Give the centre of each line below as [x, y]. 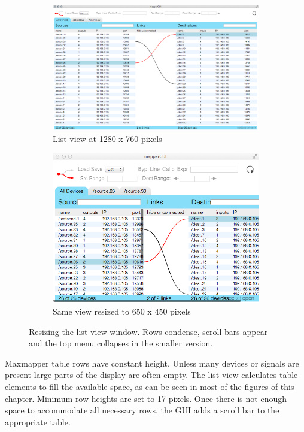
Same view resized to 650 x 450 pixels [122, 311]
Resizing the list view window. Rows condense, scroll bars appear [148, 331]
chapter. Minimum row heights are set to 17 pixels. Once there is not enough [146, 398]
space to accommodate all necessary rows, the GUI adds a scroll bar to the [142, 410]
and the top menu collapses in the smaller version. [121, 343]
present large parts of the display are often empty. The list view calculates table [151, 375]
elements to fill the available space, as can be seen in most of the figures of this [150, 387]
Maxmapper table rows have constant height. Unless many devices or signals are [152, 363]
